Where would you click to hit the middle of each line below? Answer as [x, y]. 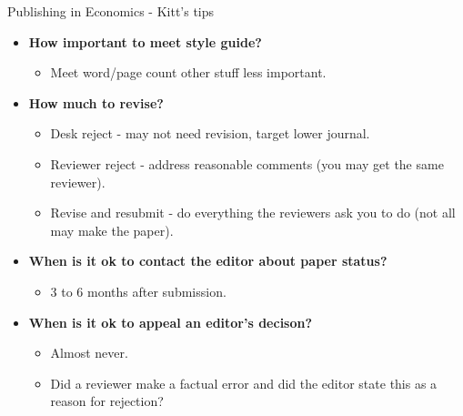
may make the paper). [112, 230]
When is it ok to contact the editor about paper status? [208, 261]
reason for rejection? [107, 401]
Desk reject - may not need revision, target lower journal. [210, 133]
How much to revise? [96, 102]
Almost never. [89, 353]
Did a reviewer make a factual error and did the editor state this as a [244, 383]
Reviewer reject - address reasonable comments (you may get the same [247, 163]
